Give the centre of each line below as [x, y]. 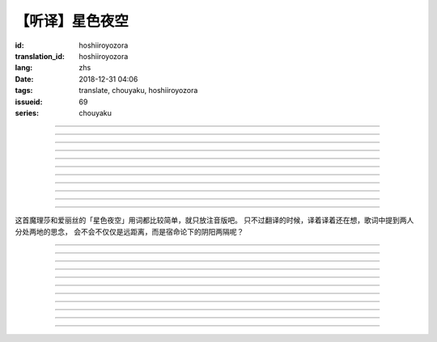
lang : [24, 68]
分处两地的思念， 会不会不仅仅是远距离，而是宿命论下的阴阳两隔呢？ [129, 231]
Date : [24, 79]
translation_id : [40, 56]
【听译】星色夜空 [72, 21]
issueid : [29, 102]
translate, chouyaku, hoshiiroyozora [138, 91]
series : [27, 112]
